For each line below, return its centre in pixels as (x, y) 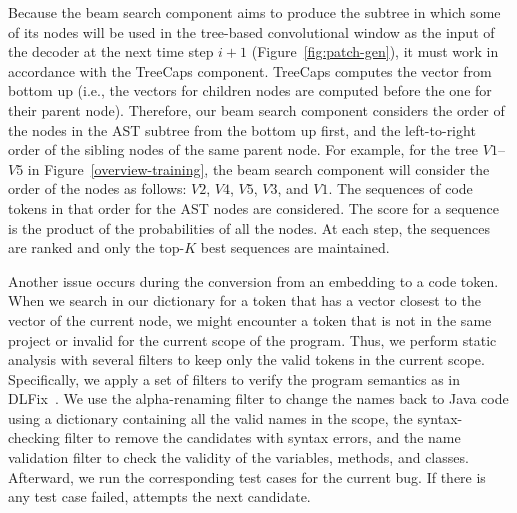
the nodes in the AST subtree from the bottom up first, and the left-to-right (242, 129)
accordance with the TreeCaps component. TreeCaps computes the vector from (250, 70)
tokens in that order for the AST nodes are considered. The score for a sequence (254, 207)
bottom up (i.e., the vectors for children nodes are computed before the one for (250, 90)
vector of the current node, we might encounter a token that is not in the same (250, 319)
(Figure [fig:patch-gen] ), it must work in (375, 51)
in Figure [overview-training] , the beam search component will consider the (258, 168)
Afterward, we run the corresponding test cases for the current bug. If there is (247, 476)
